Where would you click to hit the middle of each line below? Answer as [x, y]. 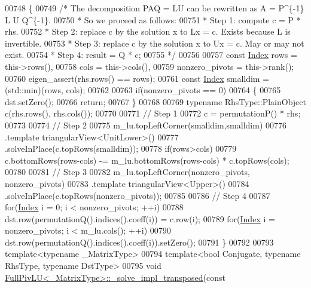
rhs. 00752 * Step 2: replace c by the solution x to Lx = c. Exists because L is [148, 31]
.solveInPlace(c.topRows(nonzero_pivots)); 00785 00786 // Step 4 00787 [138, 195]
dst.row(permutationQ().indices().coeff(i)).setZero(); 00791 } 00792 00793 [139, 242]
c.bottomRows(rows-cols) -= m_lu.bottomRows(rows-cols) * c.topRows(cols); [147, 160]
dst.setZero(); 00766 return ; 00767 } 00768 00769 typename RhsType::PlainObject [155, 101]
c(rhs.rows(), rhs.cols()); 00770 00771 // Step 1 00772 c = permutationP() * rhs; [153, 113]
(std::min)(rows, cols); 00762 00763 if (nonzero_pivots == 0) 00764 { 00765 [143, 90]
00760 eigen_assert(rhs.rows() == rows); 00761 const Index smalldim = [137, 78]
